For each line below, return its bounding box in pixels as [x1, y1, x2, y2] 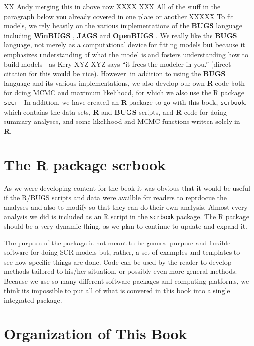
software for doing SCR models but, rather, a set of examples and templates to [4, 247, 240, 257]
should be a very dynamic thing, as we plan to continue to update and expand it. [4, 221, 248, 231]
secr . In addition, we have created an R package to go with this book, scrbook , [4, 97, 247, 107]
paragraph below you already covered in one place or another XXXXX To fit [4, 11, 234, 21]
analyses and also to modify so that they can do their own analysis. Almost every [4, 202, 248, 212]
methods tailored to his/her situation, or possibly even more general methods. [4, 266, 237, 276]
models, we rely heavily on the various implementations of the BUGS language [4, 20, 242, 31]
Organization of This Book [4, 323, 187, 343]
